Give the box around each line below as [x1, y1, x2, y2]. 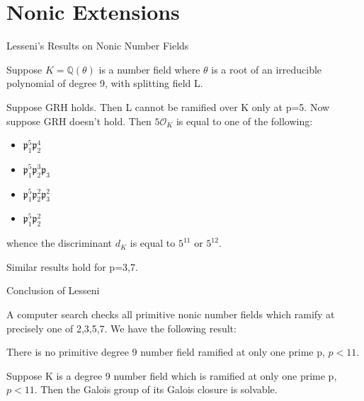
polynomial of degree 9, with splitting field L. [6, 76, 203, 91]
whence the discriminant [6, 236, 113, 250]
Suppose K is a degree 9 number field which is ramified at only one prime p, [6, 368, 337, 383]
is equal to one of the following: [176, 113, 313, 128]
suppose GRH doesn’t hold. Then [6, 113, 152, 128]
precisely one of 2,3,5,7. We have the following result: [6, 320, 237, 335]
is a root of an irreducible [211, 62, 322, 76]
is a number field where [98, 62, 200, 76]
